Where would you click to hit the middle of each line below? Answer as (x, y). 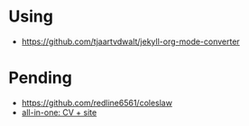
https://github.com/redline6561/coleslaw (97, 103)
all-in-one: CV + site (59, 112)
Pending (41, 78)
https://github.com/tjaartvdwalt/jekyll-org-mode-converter (130, 41)
